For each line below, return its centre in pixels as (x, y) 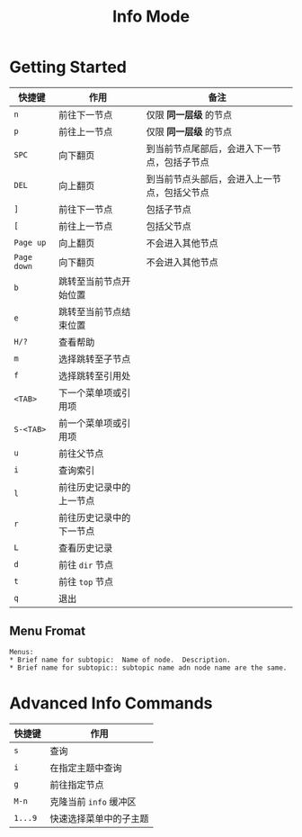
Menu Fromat (48, 631)
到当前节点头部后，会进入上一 (209, 179)
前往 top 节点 (86, 581)
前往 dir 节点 (86, 564)
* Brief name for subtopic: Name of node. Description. (120, 660)
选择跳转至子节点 (94, 359)
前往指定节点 (77, 785)
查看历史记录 (85, 548)
